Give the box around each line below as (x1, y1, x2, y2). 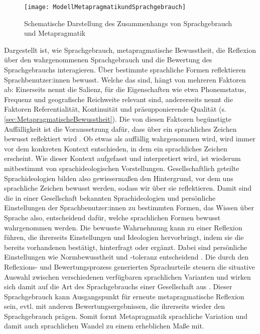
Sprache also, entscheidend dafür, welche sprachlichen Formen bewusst (4, 212, 221, 222)
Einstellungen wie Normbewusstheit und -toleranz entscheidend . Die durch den (4, 252, 249, 262)
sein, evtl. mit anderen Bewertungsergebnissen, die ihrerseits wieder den (4, 301, 225, 311)
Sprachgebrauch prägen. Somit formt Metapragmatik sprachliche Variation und (4, 310, 247, 321)
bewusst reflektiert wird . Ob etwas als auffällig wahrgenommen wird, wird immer (4, 133, 255, 144)
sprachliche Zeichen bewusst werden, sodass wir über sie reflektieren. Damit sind (4, 183, 251, 193)
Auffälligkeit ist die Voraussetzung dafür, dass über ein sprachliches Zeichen (4, 123, 237, 134)
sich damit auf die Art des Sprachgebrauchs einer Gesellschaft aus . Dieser (4, 281, 232, 292)
